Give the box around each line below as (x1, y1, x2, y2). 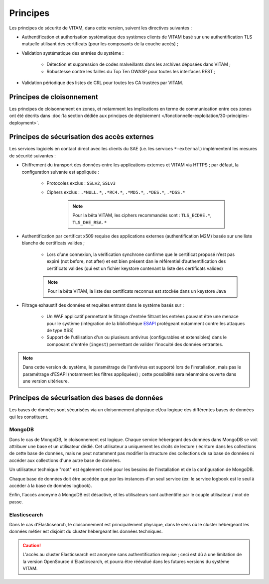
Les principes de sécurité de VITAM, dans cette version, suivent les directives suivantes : (9, 25, 192, 31)
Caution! (22, 542, 41, 548)
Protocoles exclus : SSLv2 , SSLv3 (46, 180, 116, 186)
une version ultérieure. (22, 378, 69, 384)
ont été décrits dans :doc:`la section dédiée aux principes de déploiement (9, 113, 160, 119)
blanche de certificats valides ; (21, 240, 85, 246)
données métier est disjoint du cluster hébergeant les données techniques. (9, 528, 163, 535)
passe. (9, 498, 23, 505)
